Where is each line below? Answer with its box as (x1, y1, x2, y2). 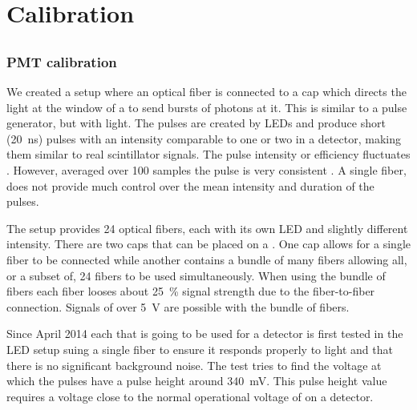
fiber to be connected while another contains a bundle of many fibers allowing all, (6, 251, 407, 267)
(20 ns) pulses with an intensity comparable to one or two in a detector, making (6, 130, 401, 147)
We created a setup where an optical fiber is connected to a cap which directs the (6, 83, 407, 100)
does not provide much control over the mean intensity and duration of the (6, 177, 374, 194)
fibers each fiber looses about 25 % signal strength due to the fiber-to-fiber (6, 283, 375, 299)
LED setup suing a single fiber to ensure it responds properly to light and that (6, 340, 393, 357)
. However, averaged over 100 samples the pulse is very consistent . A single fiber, (6, 162, 407, 179)
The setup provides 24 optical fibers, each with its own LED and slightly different (6, 219, 408, 236)
